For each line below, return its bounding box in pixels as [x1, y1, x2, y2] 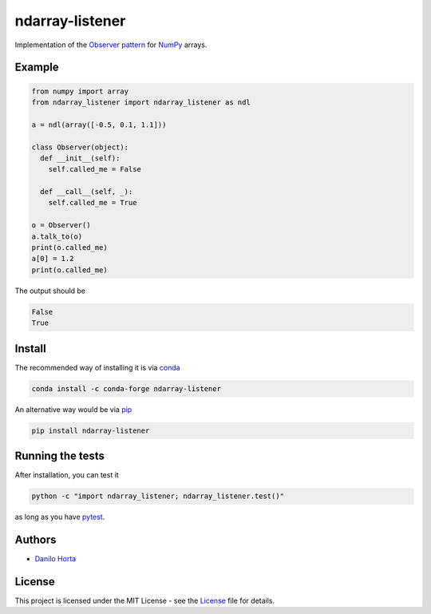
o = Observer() [31, 220, 91, 230]
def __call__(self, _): [40, 188, 133, 196]
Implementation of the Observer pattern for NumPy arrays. [14, 40, 208, 50]
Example [14, 61, 59, 74]
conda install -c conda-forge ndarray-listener [31, 384, 221, 393]
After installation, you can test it [14, 470, 119, 480]
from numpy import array [31, 86, 129, 96]
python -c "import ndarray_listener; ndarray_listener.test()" [31, 492, 285, 501]
